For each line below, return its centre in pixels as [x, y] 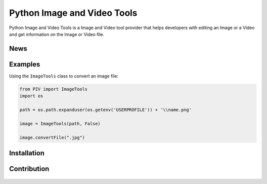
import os [31, 96]
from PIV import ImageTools [53, 89]
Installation [27, 153]
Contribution [29, 169]
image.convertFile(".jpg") [52, 137]
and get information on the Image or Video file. [57, 34]
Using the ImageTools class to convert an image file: [64, 76]
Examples [25, 64]
